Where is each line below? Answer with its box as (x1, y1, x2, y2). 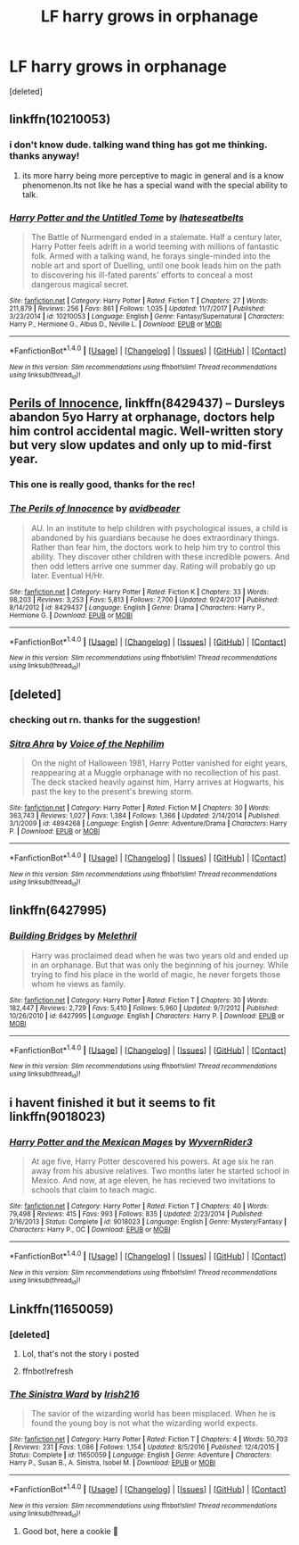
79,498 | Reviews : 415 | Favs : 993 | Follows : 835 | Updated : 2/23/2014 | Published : (9, 1209, 264, 1219)
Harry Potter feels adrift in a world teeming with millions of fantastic (30, 241, 279, 252)
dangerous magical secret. (30, 278, 130, 289)
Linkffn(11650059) (9, 1301, 114, 1317)
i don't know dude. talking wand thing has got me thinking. (9, 138, 268, 151)
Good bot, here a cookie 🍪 (21, 1526, 118, 1537)
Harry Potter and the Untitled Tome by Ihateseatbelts (9, 212, 245, 224)
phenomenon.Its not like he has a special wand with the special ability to (21, 179, 287, 190)
